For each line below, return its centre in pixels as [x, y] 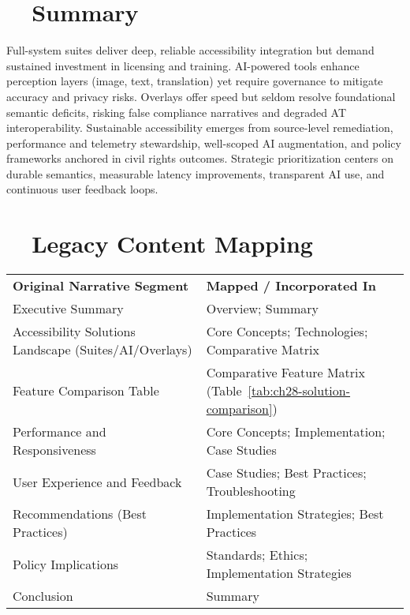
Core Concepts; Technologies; [287, 332]
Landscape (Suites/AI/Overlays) [102, 350]
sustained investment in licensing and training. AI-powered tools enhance [183, 65]
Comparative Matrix [263, 350]
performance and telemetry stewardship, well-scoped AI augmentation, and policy [204, 142]
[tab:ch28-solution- [299, 391]
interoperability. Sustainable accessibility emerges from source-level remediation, [200, 127]
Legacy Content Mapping [172, 244]
